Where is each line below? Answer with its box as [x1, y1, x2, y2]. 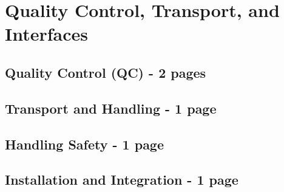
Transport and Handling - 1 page [5, 98, 217, 117]
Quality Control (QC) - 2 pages [5, 63, 206, 81]
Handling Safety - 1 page [5, 134, 164, 153]
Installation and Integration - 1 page [5, 170, 238, 189]
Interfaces [5, 21, 89, 46]
